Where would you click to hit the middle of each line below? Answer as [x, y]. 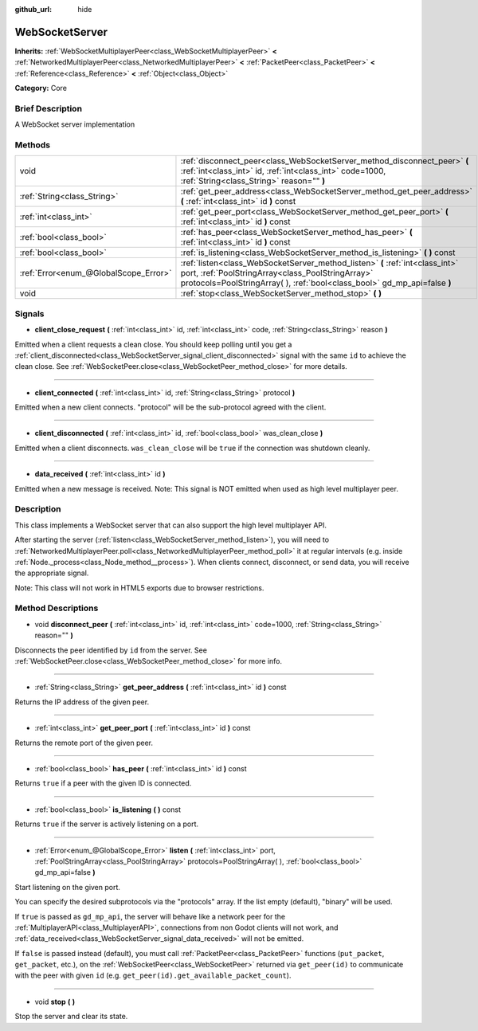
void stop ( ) [55, 1002]
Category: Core [41, 88]
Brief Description [49, 108]
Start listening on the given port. [68, 887]
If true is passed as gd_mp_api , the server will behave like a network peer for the [150, 916]
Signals [29, 313]
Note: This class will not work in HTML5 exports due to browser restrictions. [139, 588]
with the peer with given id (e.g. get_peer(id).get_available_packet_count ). [153, 975]
